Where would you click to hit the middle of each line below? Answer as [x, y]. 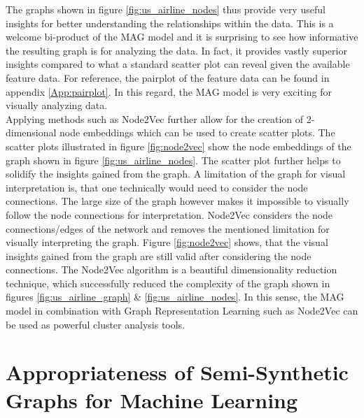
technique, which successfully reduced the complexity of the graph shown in [168, 283]
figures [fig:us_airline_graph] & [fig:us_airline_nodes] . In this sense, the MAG [175, 297]
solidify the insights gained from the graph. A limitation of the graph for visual [176, 174]
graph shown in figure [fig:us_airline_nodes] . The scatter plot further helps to [173, 160]
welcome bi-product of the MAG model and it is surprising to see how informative [182, 37]
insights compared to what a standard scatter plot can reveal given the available [178, 64]
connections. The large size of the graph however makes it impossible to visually [177, 201]
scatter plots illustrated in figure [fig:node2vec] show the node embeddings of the [178, 146]
